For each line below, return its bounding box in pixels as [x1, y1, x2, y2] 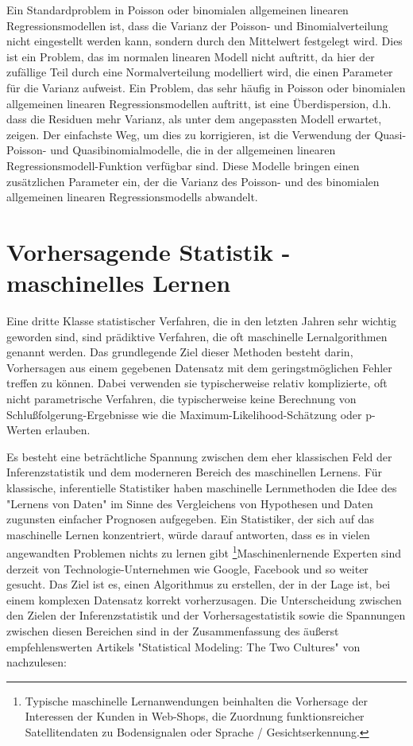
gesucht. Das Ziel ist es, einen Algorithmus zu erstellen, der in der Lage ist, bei [6, 576, 391, 593]
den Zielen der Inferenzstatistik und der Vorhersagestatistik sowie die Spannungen [6, 607, 406, 624]
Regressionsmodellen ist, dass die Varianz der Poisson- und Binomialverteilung [6, 17, 388, 33]
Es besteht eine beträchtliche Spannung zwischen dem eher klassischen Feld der [6, 448, 392, 464]
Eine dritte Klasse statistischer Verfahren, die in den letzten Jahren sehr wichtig [6, 313, 397, 329]
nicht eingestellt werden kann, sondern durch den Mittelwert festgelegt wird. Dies [6, 33, 403, 49]
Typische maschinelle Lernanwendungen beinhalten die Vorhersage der [25, 692, 368, 709]
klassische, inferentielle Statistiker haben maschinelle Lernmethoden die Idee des [6, 479, 397, 495]
